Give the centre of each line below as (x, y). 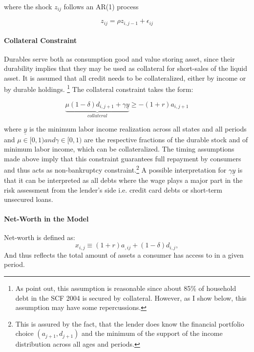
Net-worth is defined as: (40, 237)
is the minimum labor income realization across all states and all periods (138, 129)
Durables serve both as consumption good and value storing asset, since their (119, 58)
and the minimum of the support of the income (152, 333)
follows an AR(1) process (101, 6)
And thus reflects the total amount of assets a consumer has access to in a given (124, 254)
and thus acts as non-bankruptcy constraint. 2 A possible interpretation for (115, 169)
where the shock (28, 6)
